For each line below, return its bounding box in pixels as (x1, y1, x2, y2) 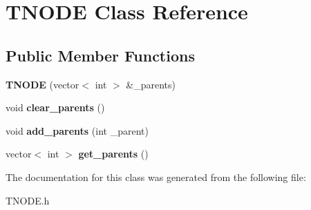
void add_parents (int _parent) (6, 123, 149, 137)
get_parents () (78, 146, 149, 161)
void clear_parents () (6, 100, 105, 115)
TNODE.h (6, 193, 50, 207)
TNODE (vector (6, 77, 79, 91)
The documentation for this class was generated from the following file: (6, 169, 306, 184)
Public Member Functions (6, 44, 195, 66)
